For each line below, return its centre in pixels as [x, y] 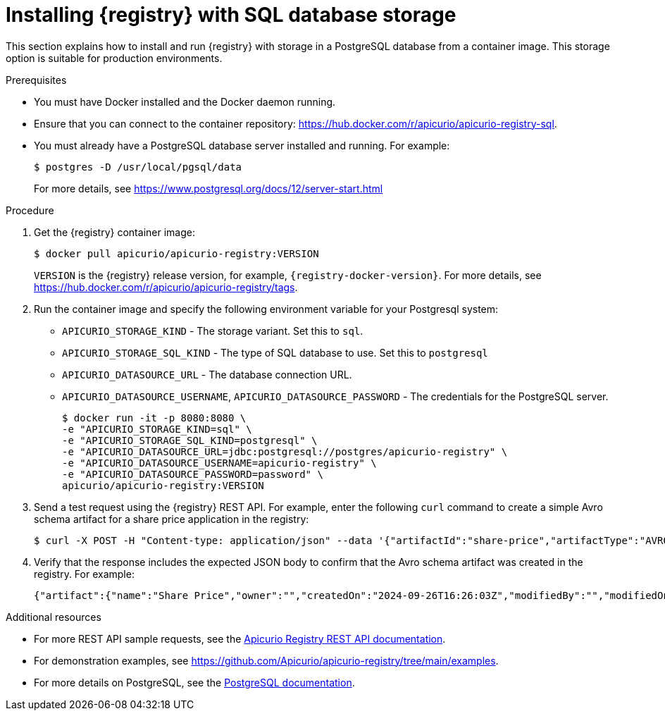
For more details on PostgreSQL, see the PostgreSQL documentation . [194, 682]
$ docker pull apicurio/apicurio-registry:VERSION [176, 253]
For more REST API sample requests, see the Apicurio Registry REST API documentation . [240, 638]
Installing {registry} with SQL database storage [231, 15]
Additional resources [54, 617]
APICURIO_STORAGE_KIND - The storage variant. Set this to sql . [213, 331]
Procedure [30, 210]
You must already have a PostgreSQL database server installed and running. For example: [242, 145]
